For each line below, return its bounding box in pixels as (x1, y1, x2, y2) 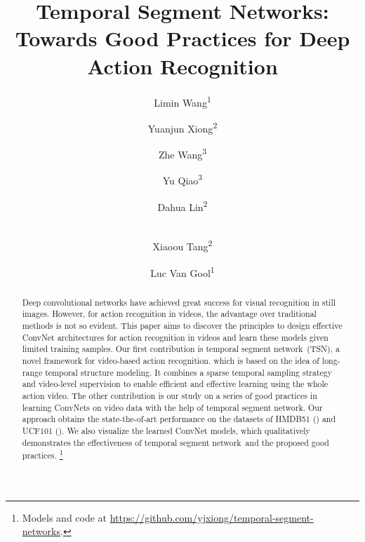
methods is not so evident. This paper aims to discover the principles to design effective (22, 319, 343, 331)
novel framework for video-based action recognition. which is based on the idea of (22, 354, 319, 366)
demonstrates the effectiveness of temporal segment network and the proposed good (22, 436, 329, 448)
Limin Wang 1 (154, 93, 211, 109)
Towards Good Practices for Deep (15, 24, 350, 53)
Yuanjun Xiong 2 (147, 118, 218, 135)
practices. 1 (22, 447, 63, 461)
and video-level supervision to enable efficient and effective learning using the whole (22, 378, 328, 390)
